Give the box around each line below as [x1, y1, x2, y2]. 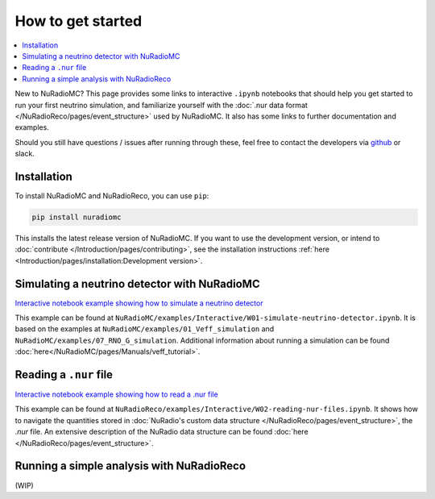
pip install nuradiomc [31, 212, 122, 222]
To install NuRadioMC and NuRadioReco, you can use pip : [14, 190, 209, 201]
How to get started [14, 12, 143, 30]
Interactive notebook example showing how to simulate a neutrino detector [14, 298, 263, 308]
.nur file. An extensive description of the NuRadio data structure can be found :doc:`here [14, 427, 309, 437]
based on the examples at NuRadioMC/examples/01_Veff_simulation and [14, 324, 275, 334]
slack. [14, 149, 35, 159]
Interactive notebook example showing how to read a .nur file [14, 389, 218, 399]
